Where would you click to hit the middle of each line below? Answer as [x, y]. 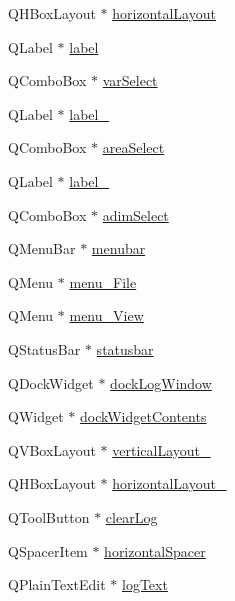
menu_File [103, 281]
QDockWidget [51, 382]
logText [144, 584]
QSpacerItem [48, 550]
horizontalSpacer [155, 550]
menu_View [106, 315]
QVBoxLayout [52, 449]
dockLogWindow [161, 382]
